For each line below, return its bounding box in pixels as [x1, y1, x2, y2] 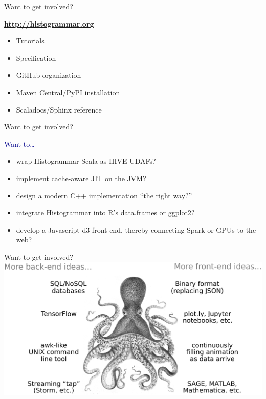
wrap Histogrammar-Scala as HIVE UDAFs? [16, 156, 156, 166]
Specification [16, 52, 56, 63]
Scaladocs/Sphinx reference [16, 104, 102, 115]
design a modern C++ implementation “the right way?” [16, 190, 192, 201]
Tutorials [16, 35, 45, 46]
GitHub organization [16, 70, 81, 80]
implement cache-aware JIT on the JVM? [16, 172, 146, 183]
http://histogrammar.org [4, 18, 94, 29]
